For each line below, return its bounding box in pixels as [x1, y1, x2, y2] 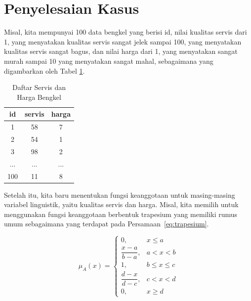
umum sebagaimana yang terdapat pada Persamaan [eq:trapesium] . [4, 218, 209, 229]
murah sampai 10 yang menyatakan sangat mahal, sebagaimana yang [4, 55, 213, 66]
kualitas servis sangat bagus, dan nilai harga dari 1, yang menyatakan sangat [4, 46, 238, 56]
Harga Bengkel [17, 91, 61, 102]
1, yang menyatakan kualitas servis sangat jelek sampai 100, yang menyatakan [4, 36, 242, 46]
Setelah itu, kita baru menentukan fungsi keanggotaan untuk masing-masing [4, 189, 235, 200]
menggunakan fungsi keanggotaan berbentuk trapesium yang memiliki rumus [4, 209, 238, 219]
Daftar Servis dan [12, 82, 66, 92]
